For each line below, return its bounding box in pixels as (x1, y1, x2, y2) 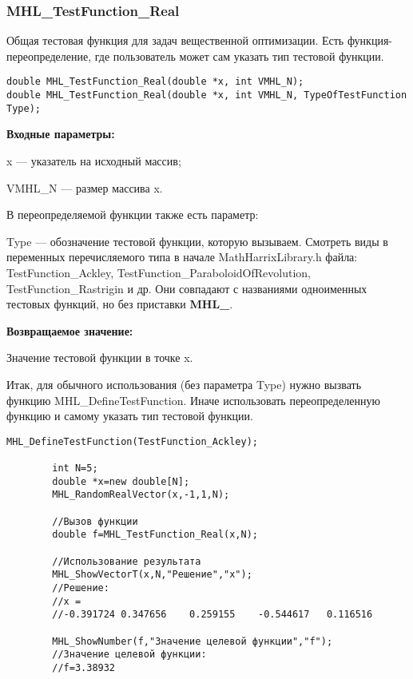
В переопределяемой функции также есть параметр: (6, 206, 259, 223)
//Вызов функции (52, 515, 138, 527)
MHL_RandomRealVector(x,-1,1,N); (52, 489, 230, 501)
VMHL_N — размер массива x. (6, 179, 163, 196)
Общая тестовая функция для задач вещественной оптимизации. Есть (6, 32, 344, 49)
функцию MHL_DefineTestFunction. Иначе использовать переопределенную (6, 391, 380, 408)
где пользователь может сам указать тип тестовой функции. (94, 47, 384, 64)
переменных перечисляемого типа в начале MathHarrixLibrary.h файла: (6, 248, 358, 265)
